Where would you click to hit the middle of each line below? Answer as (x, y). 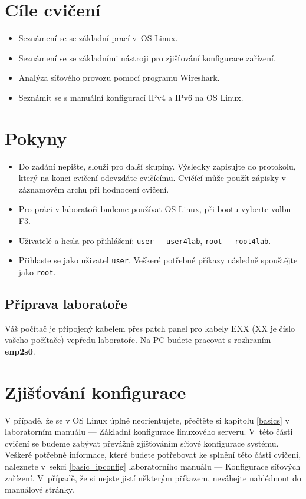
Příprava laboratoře (66, 303)
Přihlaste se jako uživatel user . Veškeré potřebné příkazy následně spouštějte (158, 260)
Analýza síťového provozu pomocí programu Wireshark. (119, 77)
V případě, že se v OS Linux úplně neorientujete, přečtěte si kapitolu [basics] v (147, 420)
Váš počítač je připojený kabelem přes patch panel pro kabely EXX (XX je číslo (150, 328)
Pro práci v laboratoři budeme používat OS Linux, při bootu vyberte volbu (155, 209)
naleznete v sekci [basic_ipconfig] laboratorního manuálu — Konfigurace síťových (153, 466)
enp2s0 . (20, 351)
